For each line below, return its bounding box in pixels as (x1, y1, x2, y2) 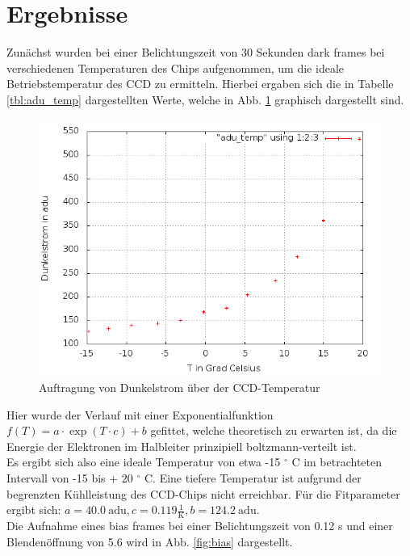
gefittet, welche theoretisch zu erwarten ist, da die (150, 422, 397, 439)
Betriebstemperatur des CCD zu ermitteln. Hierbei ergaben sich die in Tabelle (6, 75, 394, 92)
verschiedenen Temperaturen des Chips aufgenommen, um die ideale (6, 59, 344, 76)
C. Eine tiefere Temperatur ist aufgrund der (144, 470, 362, 486)
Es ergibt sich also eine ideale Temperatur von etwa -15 (6, 453, 281, 470)
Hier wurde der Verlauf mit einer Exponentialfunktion (6, 406, 274, 423)
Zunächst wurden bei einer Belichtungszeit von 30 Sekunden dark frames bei (6, 44, 385, 61)
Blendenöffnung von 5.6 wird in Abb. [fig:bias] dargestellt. (6, 533, 293, 550)
